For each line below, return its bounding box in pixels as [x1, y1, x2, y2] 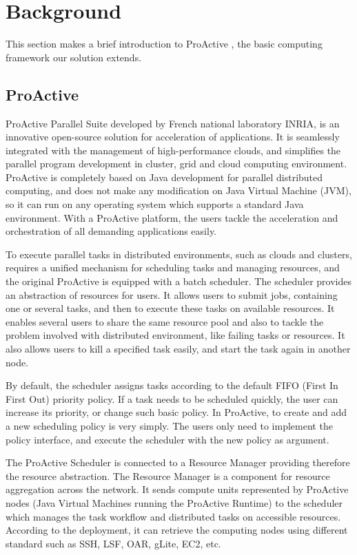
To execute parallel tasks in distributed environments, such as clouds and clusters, [6, 247, 352, 261]
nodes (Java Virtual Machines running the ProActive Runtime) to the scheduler [6, 495, 343, 510]
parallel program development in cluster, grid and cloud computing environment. [6, 156, 347, 171]
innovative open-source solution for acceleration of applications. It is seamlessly [6, 129, 340, 144]
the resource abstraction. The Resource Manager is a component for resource [6, 468, 330, 483]
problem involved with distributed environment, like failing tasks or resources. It [6, 328, 345, 342]
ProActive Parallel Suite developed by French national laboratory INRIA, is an [6, 116, 340, 130]
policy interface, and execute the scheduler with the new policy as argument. [6, 432, 329, 446]
